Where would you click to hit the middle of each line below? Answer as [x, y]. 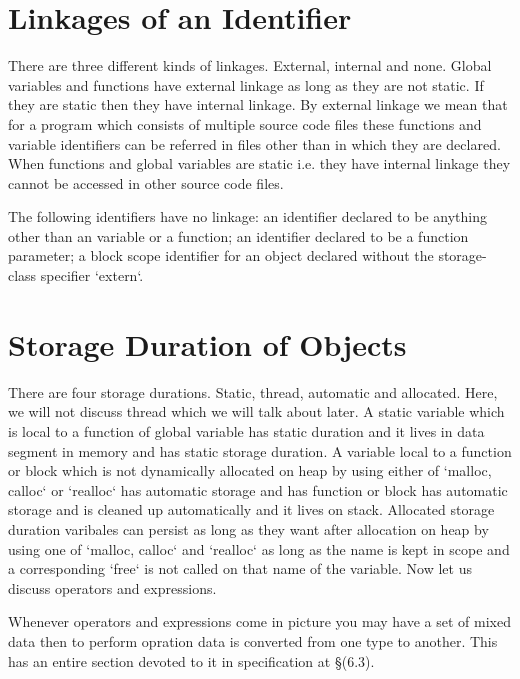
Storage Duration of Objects [207, 343]
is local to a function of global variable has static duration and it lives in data [246, 430]
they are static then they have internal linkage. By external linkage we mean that [258, 104]
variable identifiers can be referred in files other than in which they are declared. [254, 143]
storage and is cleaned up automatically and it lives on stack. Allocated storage [251, 509]
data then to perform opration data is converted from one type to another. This [253, 640]
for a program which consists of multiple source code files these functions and [245, 123]
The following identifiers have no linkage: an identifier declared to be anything [247, 216]
